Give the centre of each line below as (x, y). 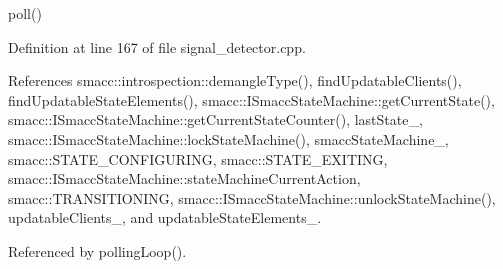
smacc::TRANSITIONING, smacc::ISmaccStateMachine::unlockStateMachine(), (252, 197)
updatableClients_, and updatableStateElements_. (165, 217)
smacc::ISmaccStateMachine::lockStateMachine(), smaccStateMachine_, (228, 138)
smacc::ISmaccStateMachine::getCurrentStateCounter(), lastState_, (215, 119)
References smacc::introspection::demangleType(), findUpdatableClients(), (235, 80)
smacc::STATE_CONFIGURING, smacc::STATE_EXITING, (198, 158)
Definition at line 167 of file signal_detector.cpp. (157, 46)
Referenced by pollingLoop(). (97, 250)
